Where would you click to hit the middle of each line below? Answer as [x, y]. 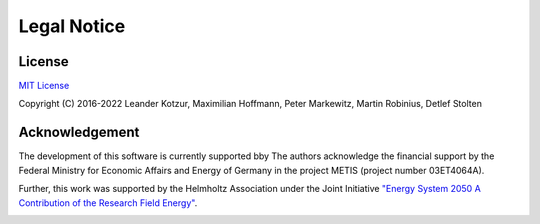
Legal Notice [72, 26]
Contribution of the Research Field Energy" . [108, 202]
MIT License [44, 86]
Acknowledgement [79, 132]
